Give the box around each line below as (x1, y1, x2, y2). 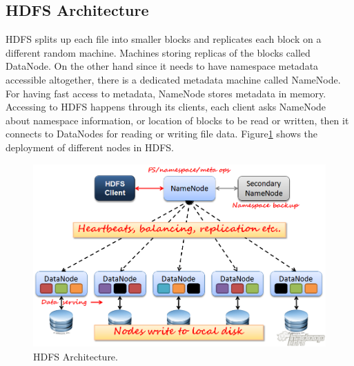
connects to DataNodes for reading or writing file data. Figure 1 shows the (6, 126, 318, 141)
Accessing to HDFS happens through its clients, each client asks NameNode (6, 99, 326, 114)
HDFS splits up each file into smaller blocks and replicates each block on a (6, 32, 322, 46)
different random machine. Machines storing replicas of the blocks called (6, 45, 311, 59)
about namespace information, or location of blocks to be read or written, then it (6, 113, 349, 127)
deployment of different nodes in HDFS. (6, 139, 174, 154)
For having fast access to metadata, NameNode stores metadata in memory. (6, 86, 326, 100)
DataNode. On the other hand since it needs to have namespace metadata (6, 59, 319, 73)
